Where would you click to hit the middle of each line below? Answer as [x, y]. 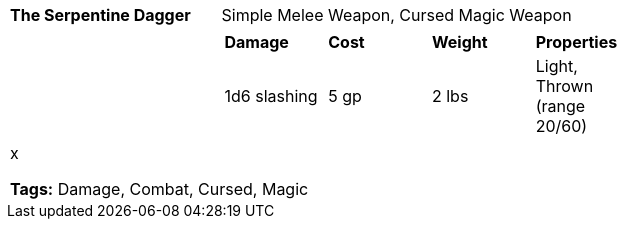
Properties [576, 42]
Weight [459, 42]
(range [560, 106]
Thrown [564, 86]
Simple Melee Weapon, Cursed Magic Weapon [396, 15]
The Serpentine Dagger [100, 15]
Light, [556, 66]
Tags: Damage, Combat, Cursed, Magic [159, 189]
